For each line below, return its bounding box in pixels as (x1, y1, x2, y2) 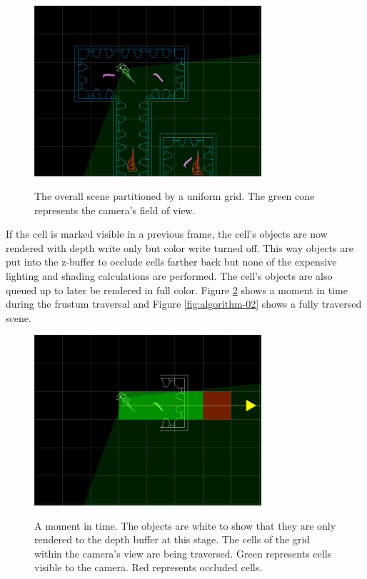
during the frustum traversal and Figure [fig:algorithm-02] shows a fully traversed (6, 296, 362, 311)
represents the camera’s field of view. (34, 202, 196, 217)
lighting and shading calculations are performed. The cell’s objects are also (6, 268, 333, 283)
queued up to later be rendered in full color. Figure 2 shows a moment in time (6, 282, 348, 297)
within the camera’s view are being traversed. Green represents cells (34, 545, 332, 560)
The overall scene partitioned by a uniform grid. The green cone (34, 188, 315, 203)
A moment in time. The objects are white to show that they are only (34, 518, 336, 533)
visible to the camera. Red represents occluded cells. (34, 560, 263, 575)
